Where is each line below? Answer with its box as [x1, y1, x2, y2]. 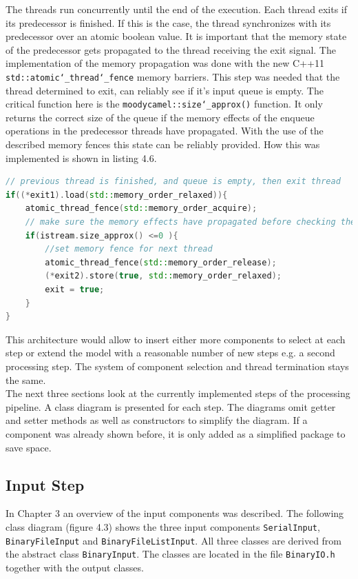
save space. [6, 440, 52, 454]
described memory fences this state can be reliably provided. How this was [6, 137, 320, 152]
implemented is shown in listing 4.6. [6, 150, 157, 165]
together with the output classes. [6, 560, 144, 574]
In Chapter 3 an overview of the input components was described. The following [6, 506, 344, 520]
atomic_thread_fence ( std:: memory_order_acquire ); [25, 203, 257, 214]
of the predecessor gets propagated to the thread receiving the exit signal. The [6, 42, 336, 57]
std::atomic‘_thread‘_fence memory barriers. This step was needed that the [6, 69, 340, 83]
